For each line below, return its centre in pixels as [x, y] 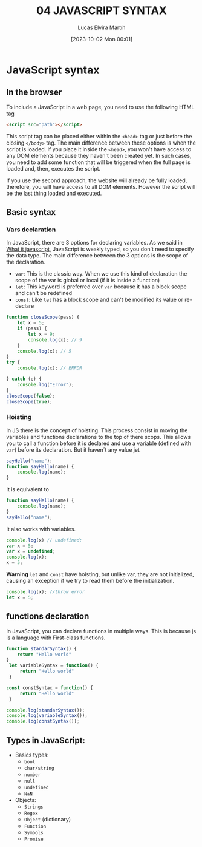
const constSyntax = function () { [50, 688]
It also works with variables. [41, 529]
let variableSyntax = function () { [54, 665]
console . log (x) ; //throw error [46, 592]
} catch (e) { [24, 379]
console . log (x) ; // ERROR [50, 368]
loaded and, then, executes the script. [54, 168]
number [32, 775]
